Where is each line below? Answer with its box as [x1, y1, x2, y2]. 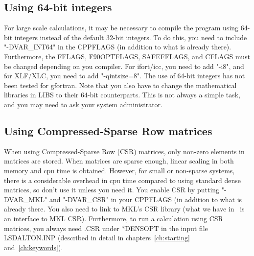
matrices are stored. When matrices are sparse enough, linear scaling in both [4, 156, 234, 166]
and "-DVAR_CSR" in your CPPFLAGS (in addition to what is [49, 194, 242, 204]
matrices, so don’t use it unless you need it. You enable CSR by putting [4, 185, 220, 195]
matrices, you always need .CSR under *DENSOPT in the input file [4, 223, 208, 233]
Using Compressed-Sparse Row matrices [4, 123, 212, 138]
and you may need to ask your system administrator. [4, 99, 162, 109]
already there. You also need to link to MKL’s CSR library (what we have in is [4, 204, 245, 214]
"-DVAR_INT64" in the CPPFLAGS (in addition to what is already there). [4, 42, 231, 52]
